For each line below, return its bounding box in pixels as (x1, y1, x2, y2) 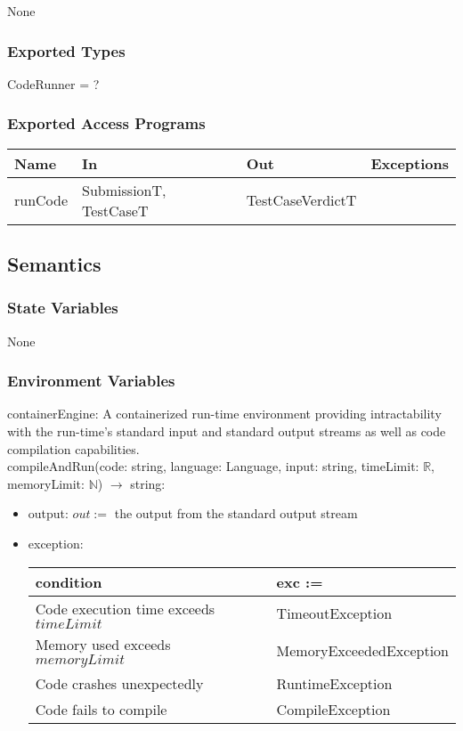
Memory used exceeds (35, 633, 171, 654)
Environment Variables (7, 370, 175, 392)
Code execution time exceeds (35, 597, 215, 619)
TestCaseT (82, 199, 149, 221)
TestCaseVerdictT (246, 190, 357, 211)
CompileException (276, 698, 391, 719)
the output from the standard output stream (114, 504, 358, 523)
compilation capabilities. (7, 439, 140, 458)
